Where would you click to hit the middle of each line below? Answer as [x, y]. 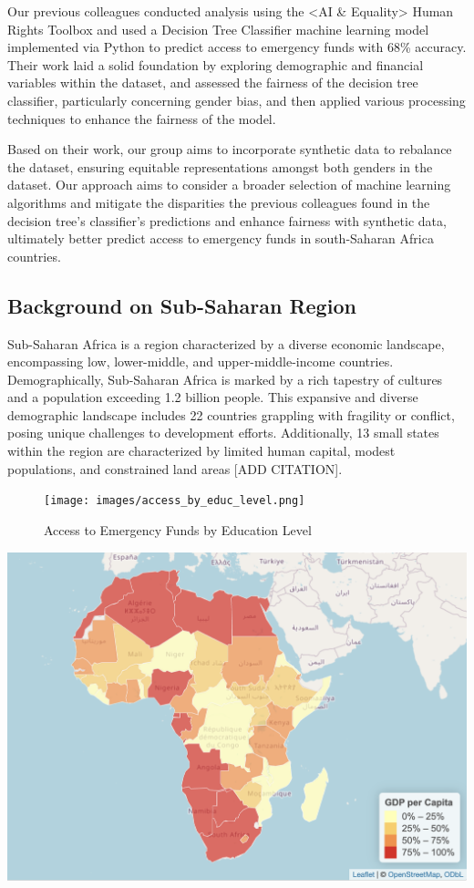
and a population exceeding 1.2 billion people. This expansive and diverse [213, 397]
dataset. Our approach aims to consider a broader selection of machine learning [229, 185]
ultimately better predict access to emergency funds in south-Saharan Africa [221, 238]
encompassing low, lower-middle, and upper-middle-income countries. [201, 361]
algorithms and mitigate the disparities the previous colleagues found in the [219, 202]
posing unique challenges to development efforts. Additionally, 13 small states [223, 433]
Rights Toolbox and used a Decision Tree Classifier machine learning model [218, 29]
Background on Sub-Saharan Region [182, 305]
